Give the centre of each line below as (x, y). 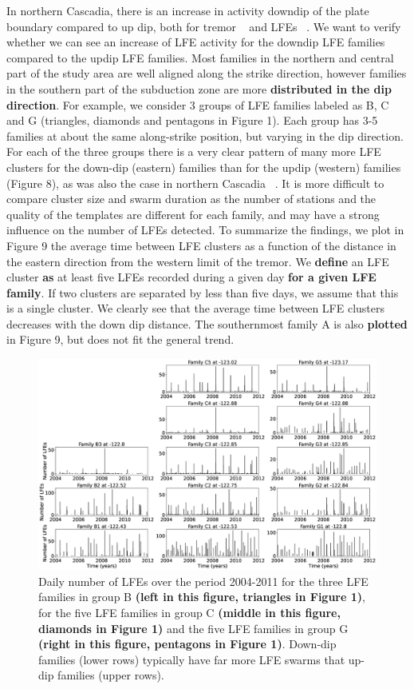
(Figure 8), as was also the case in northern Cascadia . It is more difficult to (195, 183)
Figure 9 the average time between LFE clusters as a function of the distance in (201, 245)
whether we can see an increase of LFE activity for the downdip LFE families (196, 42)
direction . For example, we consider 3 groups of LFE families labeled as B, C (198, 104)
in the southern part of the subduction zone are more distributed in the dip (199, 88)
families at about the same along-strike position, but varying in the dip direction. (205, 135)
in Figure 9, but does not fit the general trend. (120, 339)
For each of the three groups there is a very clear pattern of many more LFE (194, 151)
